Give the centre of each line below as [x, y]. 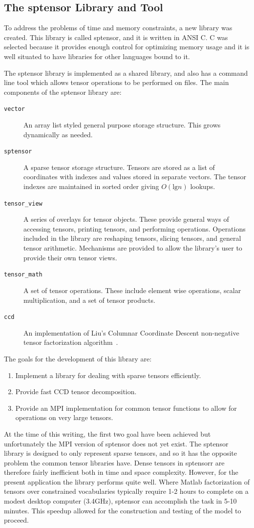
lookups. [203, 186]
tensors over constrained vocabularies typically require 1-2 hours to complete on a [126, 491]
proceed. [16, 520]
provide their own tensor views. [70, 257]
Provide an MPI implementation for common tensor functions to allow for [126, 408]
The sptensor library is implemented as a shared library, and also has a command [126, 73]
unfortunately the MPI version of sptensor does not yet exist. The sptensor [116, 443]
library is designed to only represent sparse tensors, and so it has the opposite [120, 453]
